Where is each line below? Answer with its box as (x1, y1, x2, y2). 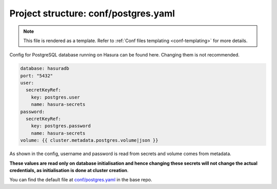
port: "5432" (20, 72, 53, 79)
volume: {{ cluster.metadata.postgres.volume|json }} (20, 138, 159, 143)
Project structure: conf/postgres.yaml (9, 8, 175, 19)
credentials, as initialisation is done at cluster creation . (9, 167, 129, 173)
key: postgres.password (31, 123, 91, 129)
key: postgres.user (31, 94, 81, 100)
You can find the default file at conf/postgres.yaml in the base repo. (9, 177, 152, 183)
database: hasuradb (20, 66, 69, 71)
